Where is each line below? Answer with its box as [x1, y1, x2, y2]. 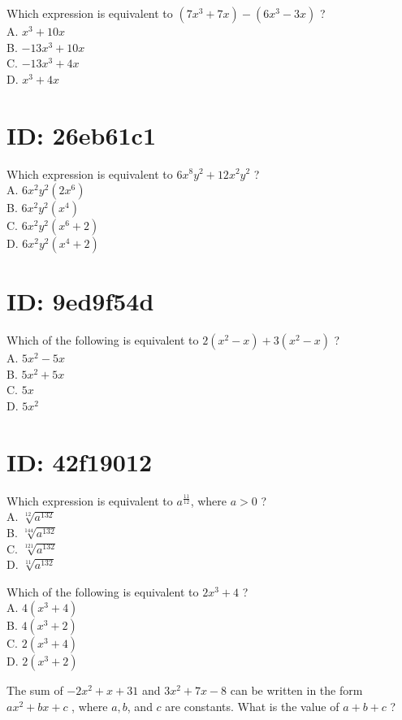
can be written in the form [230, 682, 363, 699]
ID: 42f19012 [6, 445, 153, 478]
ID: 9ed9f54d [6, 284, 154, 318]
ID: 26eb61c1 [6, 118, 157, 151]
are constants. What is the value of [165, 697, 339, 714]
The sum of [6, 682, 63, 699]
